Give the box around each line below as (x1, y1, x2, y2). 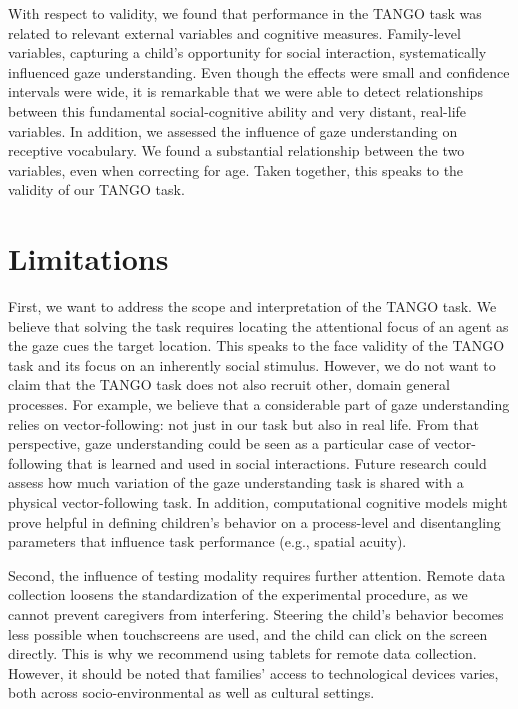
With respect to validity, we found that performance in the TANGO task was (8, 3, 482, 23)
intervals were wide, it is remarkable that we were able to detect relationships (8, 81, 483, 102)
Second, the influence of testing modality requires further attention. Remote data (8, 564, 506, 585)
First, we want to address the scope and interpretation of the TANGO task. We (8, 296, 497, 317)
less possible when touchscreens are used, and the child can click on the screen (8, 623, 488, 644)
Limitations (8, 238, 169, 279)
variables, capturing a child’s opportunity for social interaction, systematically (8, 42, 487, 63)
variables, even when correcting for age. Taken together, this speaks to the (8, 159, 464, 180)
